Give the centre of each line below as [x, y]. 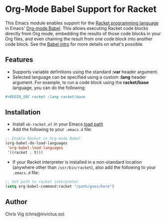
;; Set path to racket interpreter [42, 182]
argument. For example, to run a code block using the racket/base [81, 82]
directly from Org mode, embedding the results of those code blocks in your [83, 33]
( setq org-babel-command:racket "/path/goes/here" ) [60, 186]
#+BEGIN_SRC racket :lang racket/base [45, 97]
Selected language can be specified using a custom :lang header [79, 77]
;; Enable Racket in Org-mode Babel [43, 139]
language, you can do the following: [49, 88]
